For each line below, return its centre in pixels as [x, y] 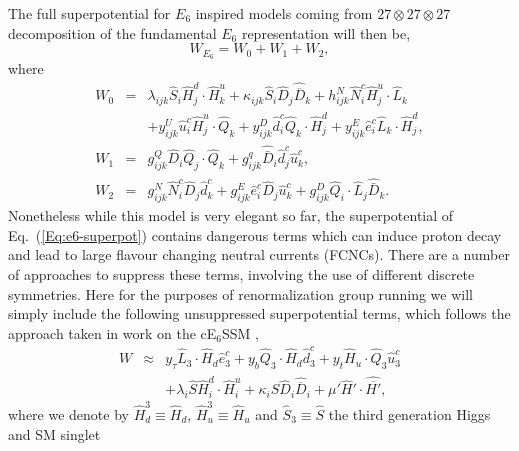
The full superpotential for [89, 13]
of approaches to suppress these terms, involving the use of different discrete [241, 274]
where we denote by [68, 413]
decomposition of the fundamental [112, 32]
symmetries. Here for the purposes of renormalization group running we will [240, 293]
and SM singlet [54, 433]
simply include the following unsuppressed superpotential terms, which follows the [259, 313]
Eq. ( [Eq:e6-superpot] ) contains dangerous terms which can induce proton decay [255, 234]
